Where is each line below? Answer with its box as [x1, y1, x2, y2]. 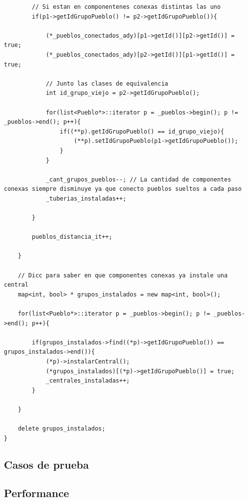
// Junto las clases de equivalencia [45, 80, 168, 87]
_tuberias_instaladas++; [45, 195, 126, 202]
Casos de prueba [4, 456, 89, 472]
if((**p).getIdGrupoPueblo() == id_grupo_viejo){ [60, 128, 225, 135]
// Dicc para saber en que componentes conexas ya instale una [18, 272, 228, 279]
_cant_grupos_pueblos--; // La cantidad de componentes [45, 176, 231, 183]
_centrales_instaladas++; [45, 377, 130, 385]
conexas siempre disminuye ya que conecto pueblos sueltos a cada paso [4, 185, 242, 193]
